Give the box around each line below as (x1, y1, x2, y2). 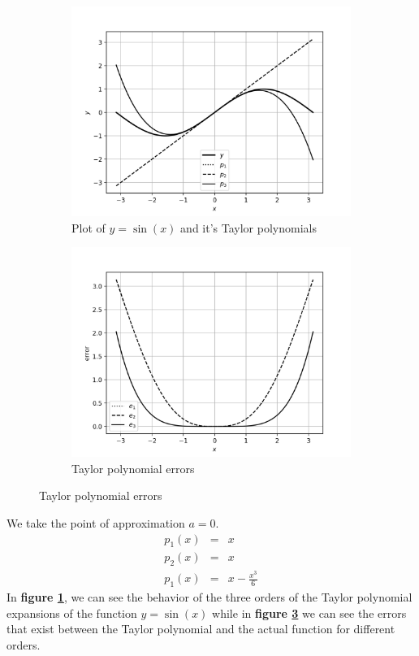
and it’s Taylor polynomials (180, 219, 317, 236)
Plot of (71, 219, 106, 236)
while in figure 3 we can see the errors (212, 604, 407, 621)
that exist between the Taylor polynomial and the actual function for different (6, 620, 395, 637)
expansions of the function (6, 604, 137, 621)
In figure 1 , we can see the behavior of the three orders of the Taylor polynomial (6, 589, 413, 606)
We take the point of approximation (6, 514, 185, 531)
